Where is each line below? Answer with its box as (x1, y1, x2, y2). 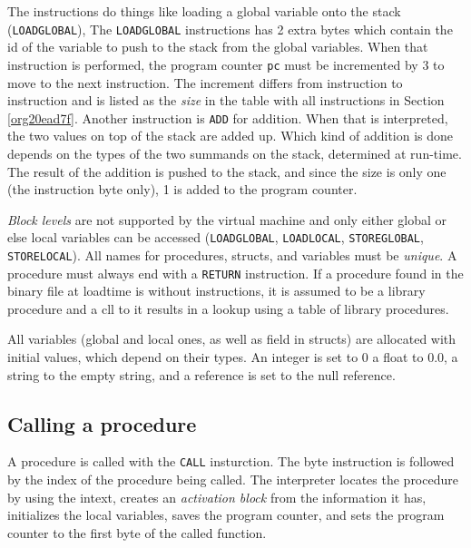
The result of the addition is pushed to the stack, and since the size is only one (7, 161, 446, 181)
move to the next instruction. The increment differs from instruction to (7, 73, 403, 92)
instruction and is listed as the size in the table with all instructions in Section (7, 91, 445, 110)
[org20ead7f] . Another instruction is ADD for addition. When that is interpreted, (7, 108, 448, 127)
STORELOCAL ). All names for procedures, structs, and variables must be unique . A (7, 245, 457, 264)
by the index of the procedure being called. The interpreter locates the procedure (7, 470, 458, 489)
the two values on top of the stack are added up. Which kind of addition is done (7, 126, 454, 145)
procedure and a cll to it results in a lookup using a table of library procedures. (7, 298, 449, 318)
